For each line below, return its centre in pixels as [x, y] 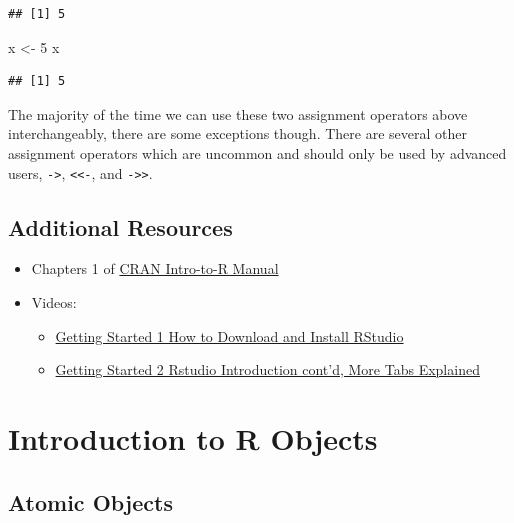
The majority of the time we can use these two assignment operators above [238, 113]
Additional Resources [120, 226]
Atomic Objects [90, 501]
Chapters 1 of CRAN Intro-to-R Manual [155, 268]
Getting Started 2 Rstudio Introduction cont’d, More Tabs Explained [267, 369]
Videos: [54, 302]
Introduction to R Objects [193, 437]
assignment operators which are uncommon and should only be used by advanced [257, 152]
